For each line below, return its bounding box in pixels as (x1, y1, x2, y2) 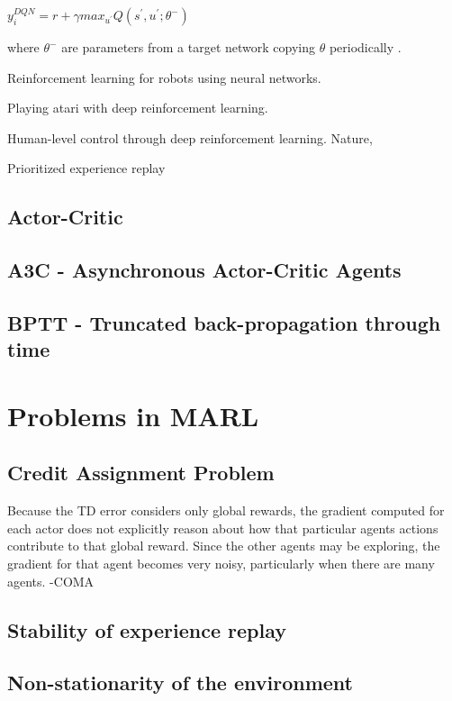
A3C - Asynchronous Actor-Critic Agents (7, 256, 402, 284)
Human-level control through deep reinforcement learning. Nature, (7, 128, 373, 147)
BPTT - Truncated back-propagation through (7, 308, 441, 336)
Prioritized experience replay (7, 159, 166, 178)
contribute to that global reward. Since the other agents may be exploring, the (7, 536, 440, 555)
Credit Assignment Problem (7, 459, 275, 487)
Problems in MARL (7, 396, 259, 433)
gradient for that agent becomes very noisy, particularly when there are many (7, 554, 435, 573)
